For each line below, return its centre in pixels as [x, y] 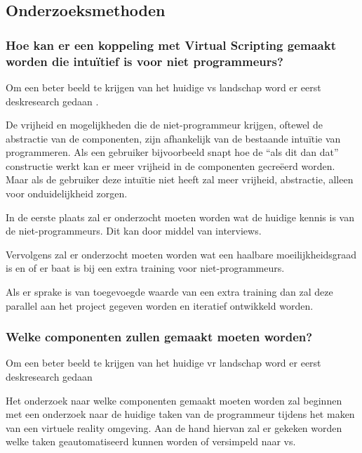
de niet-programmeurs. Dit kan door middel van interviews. [134, 231]
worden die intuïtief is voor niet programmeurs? [145, 61]
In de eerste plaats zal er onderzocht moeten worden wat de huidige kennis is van [180, 217]
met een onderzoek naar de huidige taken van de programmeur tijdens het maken [180, 414]
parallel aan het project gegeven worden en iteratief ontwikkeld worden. [160, 305]
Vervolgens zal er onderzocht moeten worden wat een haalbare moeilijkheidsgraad [181, 254]
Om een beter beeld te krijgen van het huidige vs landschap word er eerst [163, 87]
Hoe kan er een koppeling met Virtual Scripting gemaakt [171, 45]
